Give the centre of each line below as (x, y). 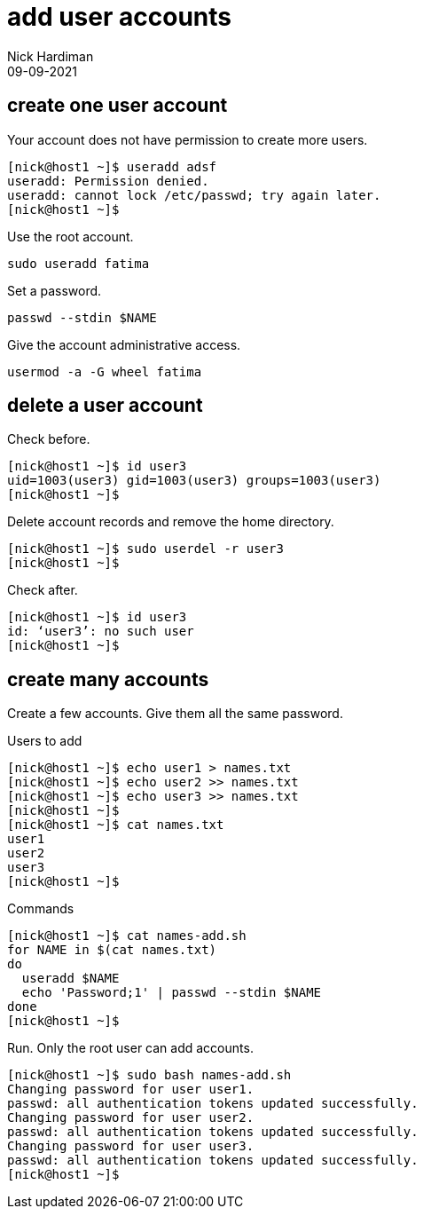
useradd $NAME (70, 979)
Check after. (43, 590)
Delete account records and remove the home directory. (171, 522)
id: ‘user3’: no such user (101, 632)
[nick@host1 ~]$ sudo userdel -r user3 (145, 549)
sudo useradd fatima (78, 263)
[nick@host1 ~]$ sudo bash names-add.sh (149, 1075)
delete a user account (105, 406)
